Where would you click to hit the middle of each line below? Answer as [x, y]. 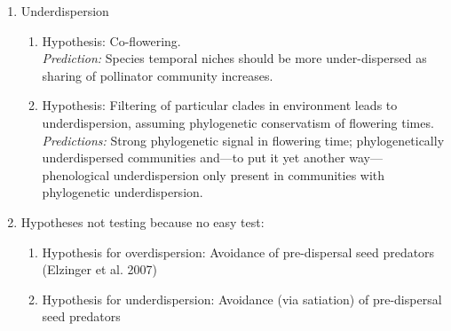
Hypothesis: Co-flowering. [111, 40]
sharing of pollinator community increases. [158, 75]
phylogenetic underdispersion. [123, 192]
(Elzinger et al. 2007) [99, 269]
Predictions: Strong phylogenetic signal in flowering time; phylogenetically [243, 140]
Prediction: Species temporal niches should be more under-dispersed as [234, 58]
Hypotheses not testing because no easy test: [142, 221]
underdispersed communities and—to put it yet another [194, 158]
